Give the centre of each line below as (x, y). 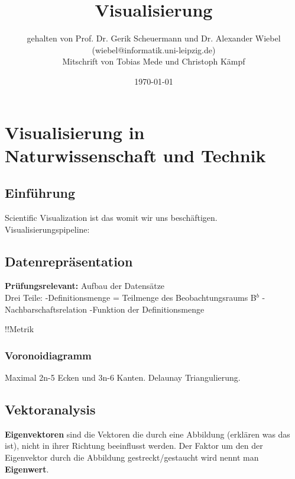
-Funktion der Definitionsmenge (147, 309)
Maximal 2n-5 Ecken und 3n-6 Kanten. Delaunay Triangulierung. (123, 377)
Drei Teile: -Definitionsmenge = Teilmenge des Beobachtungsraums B (131, 298)
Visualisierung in (75, 132)
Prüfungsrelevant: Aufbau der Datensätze (85, 286)
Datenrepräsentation (69, 261)
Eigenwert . (27, 469)
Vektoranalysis (50, 409)
